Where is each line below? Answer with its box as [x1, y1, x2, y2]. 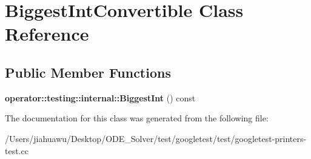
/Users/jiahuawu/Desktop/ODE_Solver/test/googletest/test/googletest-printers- [5, 132, 307, 144]
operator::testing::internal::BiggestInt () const [5, 91, 196, 104]
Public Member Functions [5, 63, 171, 81]
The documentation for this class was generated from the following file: [5, 112, 269, 124]
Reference [5, 21, 89, 46]
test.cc [5, 144, 28, 157]
